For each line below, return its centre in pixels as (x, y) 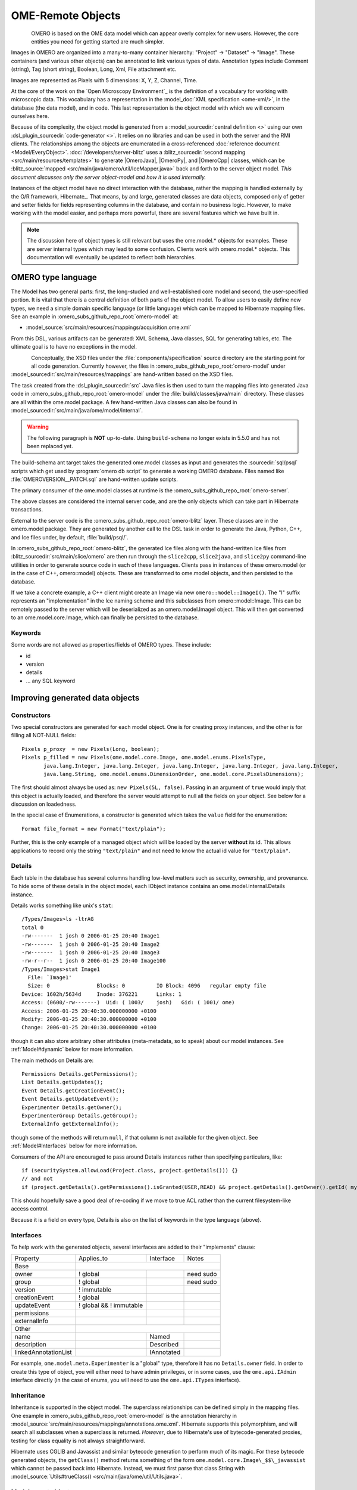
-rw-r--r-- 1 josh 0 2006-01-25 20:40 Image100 (94, 961)
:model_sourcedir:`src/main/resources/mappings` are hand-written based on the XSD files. (122, 374)
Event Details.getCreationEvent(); (73, 1090)
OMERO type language (54, 277)
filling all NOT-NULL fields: (44, 735)
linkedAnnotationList (43, 1352)
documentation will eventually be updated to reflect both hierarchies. (112, 257)
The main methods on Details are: (52, 1060)
